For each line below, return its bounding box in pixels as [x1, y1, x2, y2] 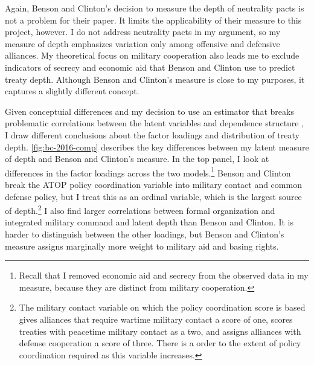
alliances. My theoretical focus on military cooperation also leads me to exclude [5, 49, 300, 62]
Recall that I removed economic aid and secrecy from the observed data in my [19, 269, 309, 282]
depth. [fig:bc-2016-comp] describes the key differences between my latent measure [5, 140, 309, 153]
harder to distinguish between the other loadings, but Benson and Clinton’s [5, 228, 284, 240]
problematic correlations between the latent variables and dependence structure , [5, 117, 304, 129]
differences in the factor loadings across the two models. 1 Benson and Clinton [5, 164, 291, 179]
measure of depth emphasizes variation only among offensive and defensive [5, 37, 280, 50]
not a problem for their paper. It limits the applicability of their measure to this [5, 13, 302, 26]
